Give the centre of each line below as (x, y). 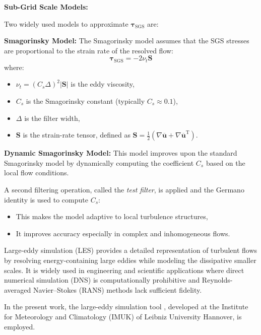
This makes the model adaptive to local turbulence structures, (112, 216)
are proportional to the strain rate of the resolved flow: (89, 50)
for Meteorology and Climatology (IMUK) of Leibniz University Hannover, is (123, 316)
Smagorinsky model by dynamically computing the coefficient (99, 162)
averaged (18, 289)
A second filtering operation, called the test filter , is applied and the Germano (124, 189)
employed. (20, 326)
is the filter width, (52, 118)
